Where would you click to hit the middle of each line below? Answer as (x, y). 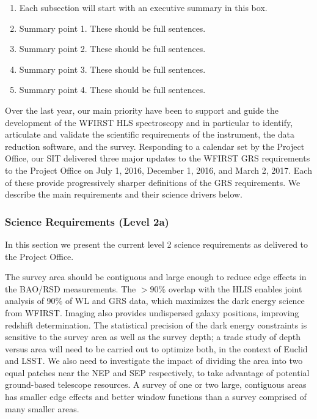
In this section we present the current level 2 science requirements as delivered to (157, 244)
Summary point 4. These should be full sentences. (112, 90)
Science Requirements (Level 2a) (87, 221)
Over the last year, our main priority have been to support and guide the (142, 110)
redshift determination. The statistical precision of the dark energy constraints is (156, 324)
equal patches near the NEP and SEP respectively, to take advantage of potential (157, 372)
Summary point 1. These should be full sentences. (112, 28)
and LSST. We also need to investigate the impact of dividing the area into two (154, 361)
